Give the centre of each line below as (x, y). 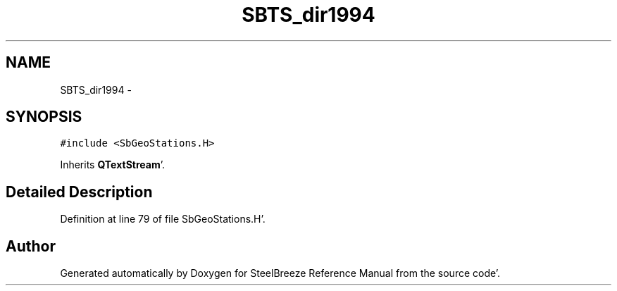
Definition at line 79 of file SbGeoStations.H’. (163, 219)
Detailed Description (79, 192)
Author (31, 246)
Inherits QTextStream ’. (112, 165)
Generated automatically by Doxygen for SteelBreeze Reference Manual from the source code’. (280, 273)
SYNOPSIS (44, 117)
